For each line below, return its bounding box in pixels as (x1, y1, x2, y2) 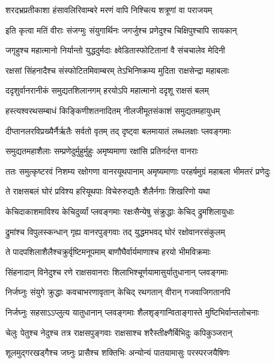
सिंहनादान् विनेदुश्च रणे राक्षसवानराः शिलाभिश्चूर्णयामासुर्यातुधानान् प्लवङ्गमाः (5, 265, 228, 278)
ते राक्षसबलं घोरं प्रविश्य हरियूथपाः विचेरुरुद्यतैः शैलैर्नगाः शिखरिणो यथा (5, 185, 210, 197)
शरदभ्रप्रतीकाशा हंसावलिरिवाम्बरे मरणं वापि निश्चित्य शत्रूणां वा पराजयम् (5, 4, 213, 16)
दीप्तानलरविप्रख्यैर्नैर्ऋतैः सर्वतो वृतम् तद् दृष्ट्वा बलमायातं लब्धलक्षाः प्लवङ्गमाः (5, 124, 231, 137)
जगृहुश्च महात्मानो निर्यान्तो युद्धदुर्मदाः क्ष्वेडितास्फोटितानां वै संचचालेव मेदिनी (5, 44, 225, 56)
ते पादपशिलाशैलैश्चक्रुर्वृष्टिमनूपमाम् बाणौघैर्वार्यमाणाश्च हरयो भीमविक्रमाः (5, 245, 211, 258)
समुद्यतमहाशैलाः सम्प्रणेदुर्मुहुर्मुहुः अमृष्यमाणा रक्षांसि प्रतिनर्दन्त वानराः (5, 145, 198, 157)
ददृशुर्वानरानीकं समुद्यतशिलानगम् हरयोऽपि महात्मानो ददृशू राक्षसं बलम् (5, 84, 209, 97)
